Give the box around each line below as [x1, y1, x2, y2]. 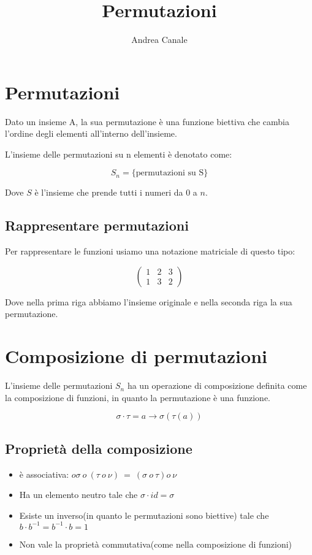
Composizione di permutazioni [5, 343, 267, 369]
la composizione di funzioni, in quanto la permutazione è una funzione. [5, 391, 270, 404]
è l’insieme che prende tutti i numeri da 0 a [34, 186, 197, 199]
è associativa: [19, 467, 69, 480]
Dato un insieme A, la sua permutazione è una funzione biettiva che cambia [5, 115, 289, 128]
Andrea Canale [131, 33, 188, 46]
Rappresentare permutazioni [5, 216, 189, 235]
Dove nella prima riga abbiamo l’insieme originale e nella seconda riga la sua [5, 295, 292, 308]
